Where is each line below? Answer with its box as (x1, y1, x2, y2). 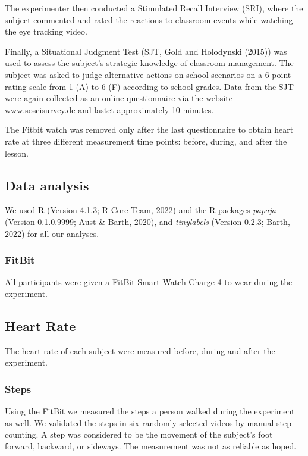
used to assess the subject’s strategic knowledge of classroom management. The (5, 57, 294, 69)
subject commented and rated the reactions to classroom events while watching (5, 13, 293, 26)
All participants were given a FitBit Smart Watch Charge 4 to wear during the (5, 276, 293, 288)
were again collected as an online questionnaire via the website (5, 92, 232, 104)
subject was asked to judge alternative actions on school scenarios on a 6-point (5, 68, 291, 80)
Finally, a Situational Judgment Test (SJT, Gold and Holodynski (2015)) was (5, 45, 287, 57)
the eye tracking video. (5, 25, 87, 38)
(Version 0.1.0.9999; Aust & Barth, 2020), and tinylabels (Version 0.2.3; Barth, (5, 215, 290, 227)
